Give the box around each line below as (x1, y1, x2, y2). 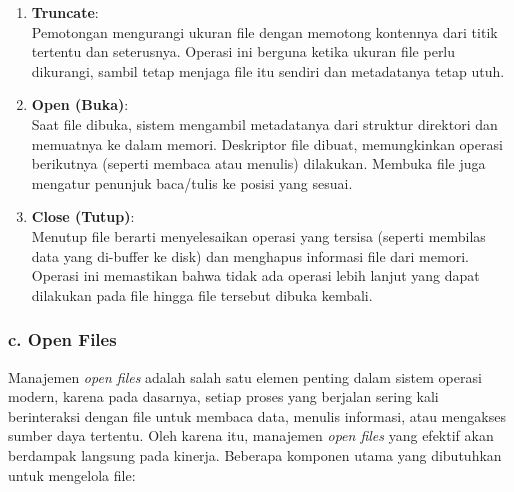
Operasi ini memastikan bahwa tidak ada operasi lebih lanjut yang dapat (31, 265, 480, 286)
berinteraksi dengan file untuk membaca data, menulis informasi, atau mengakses (8, 405, 506, 426)
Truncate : (31, 2, 99, 22)
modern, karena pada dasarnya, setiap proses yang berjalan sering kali (8, 386, 439, 407)
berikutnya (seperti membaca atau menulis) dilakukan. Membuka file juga (31, 153, 486, 174)
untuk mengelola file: (8, 464, 136, 485)
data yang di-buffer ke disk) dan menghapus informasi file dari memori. (31, 245, 469, 266)
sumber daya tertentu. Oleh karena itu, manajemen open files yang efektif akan (8, 425, 494, 446)
